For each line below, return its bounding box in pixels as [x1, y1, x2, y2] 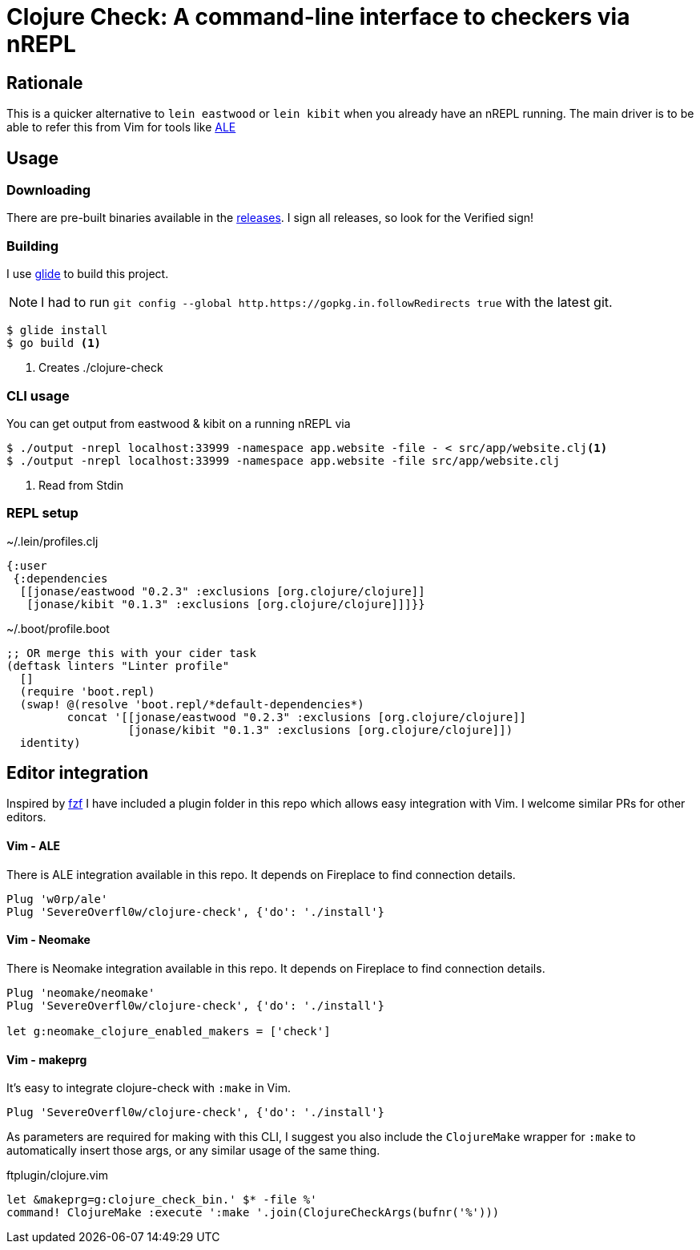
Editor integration [6, 763, 149, 784]
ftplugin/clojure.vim [6, 1168, 109, 1183]
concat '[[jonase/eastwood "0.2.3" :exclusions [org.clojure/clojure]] [66, 710, 527, 724]
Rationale [6, 72, 83, 93]
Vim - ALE [6, 839, 61, 853]
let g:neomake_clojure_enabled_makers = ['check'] [6, 1024, 331, 1038]
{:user [6, 558, 47, 572]
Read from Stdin [38, 478, 123, 492]
